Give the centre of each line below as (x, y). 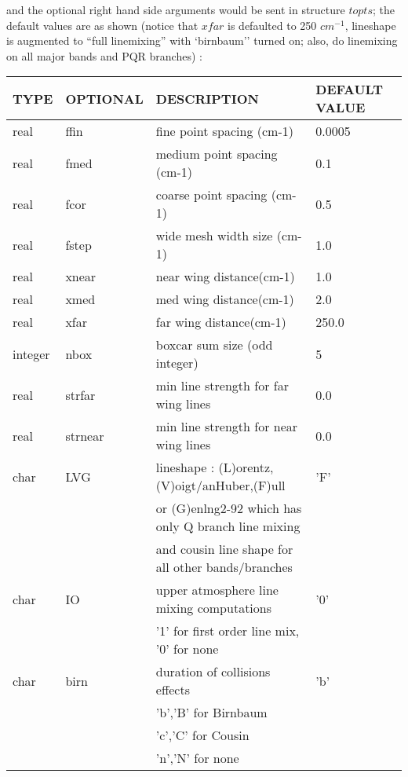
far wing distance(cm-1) (221, 322)
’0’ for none (187, 649)
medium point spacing (217, 154)
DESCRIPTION (207, 98)
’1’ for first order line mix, (228, 631)
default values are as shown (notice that (102, 25)
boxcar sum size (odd (214, 345)
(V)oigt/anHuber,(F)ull (220, 486)
